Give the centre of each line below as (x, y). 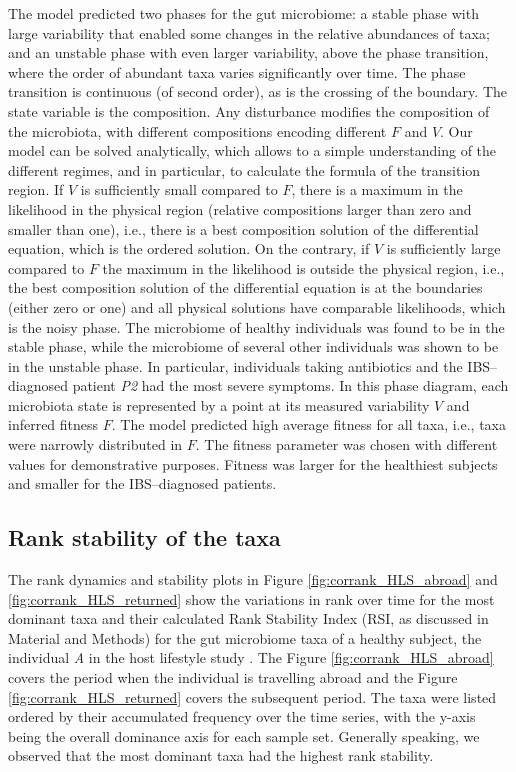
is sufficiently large (443, 248)
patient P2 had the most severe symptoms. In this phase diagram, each (290, 385)
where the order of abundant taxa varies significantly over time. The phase (237, 71)
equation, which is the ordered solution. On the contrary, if (189, 248)
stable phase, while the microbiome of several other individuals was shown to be (253, 346)
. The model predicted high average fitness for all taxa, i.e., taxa (308, 424)
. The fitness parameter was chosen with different (346, 444)
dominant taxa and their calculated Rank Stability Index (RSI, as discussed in (248, 618)
